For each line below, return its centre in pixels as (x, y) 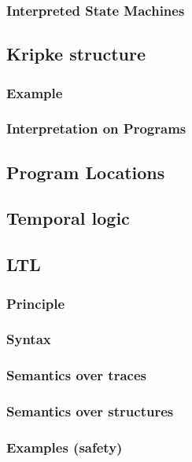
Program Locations (86, 172)
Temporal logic (68, 218)
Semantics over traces (76, 375)
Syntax (29, 339)
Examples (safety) (65, 447)
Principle (36, 303)
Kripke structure (76, 54)
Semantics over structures (90, 411)
